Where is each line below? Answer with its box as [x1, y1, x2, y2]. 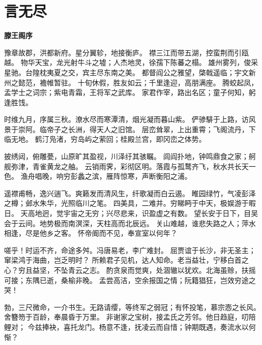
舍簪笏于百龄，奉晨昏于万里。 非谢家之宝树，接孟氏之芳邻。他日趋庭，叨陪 [4, 311, 256, 322]
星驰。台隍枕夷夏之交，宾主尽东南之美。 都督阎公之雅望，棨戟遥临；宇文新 [4, 67, 256, 77]
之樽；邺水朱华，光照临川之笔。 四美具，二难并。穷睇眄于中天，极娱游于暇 [4, 198, 256, 208]
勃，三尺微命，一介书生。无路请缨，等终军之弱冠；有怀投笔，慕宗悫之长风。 [4, 301, 260, 312]
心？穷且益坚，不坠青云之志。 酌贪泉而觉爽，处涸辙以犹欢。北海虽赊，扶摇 [4, 265, 256, 275]
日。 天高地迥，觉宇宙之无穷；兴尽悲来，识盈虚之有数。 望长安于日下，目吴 [4, 208, 258, 218]
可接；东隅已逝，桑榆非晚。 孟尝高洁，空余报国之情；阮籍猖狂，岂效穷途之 [4, 274, 256, 285]
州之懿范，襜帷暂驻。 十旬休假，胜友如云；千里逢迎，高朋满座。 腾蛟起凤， [4, 77, 258, 87]
